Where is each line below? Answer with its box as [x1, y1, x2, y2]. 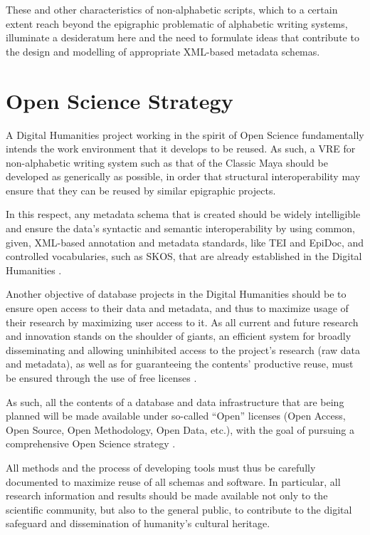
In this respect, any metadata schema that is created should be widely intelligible [6, 207, 361, 222]
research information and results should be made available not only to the [6, 488, 328, 503]
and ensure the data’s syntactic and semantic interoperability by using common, [6, 221, 355, 236]
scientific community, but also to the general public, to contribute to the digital [6, 502, 352, 516]
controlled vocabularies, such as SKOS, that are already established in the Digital [6, 249, 362, 264]
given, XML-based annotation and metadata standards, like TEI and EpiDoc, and [6, 234, 364, 249]
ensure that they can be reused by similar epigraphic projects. [6, 182, 276, 197]
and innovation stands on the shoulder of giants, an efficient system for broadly [6, 328, 351, 343]
